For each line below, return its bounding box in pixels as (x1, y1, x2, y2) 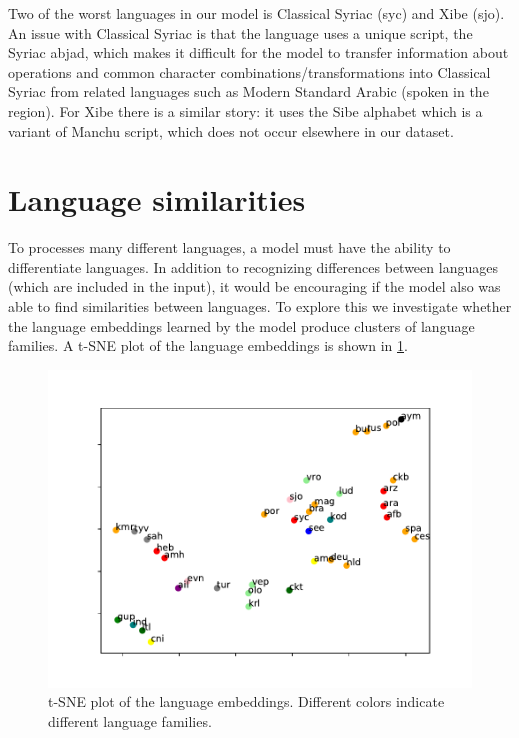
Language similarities (8, 179, 306, 220)
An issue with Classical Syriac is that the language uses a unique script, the (8, 22, 473, 43)
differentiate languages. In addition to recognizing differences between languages (8, 256, 498, 277)
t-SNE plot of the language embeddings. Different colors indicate (48, 691, 445, 712)
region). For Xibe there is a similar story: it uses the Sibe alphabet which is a (8, 100, 483, 121)
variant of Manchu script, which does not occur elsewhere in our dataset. (8, 120, 454, 141)
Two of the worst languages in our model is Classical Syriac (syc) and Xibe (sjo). (8, 3, 505, 23)
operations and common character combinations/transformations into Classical (8, 61, 491, 82)
